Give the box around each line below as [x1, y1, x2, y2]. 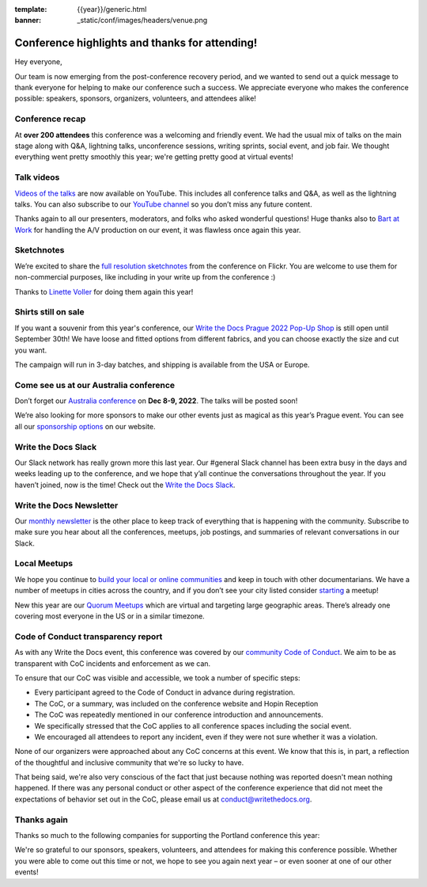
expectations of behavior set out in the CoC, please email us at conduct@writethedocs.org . [14, 794, 312, 804]
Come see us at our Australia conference [14, 379, 176, 390]
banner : [14, 16, 42, 25]
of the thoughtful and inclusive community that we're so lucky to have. [14, 757, 244, 767]
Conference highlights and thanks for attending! [14, 36, 258, 50]
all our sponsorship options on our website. [14, 421, 156, 431]
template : [14, 5, 47, 13]
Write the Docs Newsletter [14, 500, 119, 511]
